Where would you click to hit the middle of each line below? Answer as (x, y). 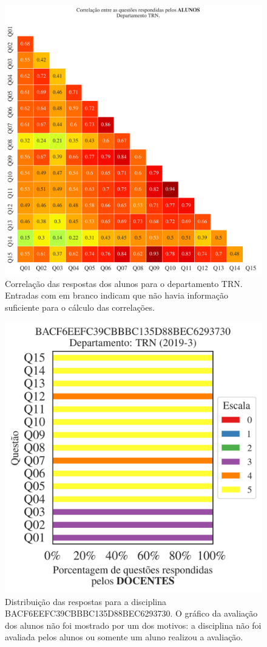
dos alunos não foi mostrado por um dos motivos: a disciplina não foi (133, 625)
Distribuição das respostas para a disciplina (86, 601)
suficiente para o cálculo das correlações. (80, 307)
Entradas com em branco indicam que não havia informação (117, 295)
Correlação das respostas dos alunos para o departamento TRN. (124, 283)
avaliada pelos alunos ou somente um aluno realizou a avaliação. (124, 637)
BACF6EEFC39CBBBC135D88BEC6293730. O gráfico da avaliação (131, 613)
